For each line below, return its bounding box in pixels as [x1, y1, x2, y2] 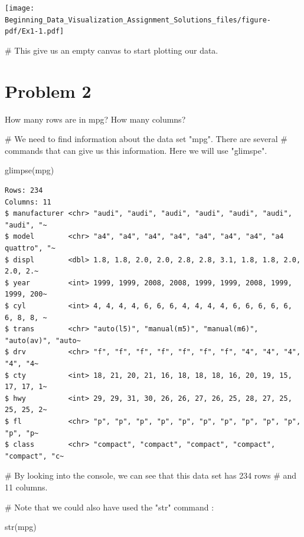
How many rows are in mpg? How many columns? [5, 113, 186, 125]
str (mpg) [5, 520, 37, 533]
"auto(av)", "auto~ [5, 336, 81, 345]
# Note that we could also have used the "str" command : [5, 500, 214, 513]
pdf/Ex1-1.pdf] [5, 27, 64, 36]
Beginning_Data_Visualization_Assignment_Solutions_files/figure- [5, 15, 272, 24]
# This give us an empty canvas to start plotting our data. [5, 44, 218, 56]
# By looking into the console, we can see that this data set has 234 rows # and [5, 469, 297, 482]
